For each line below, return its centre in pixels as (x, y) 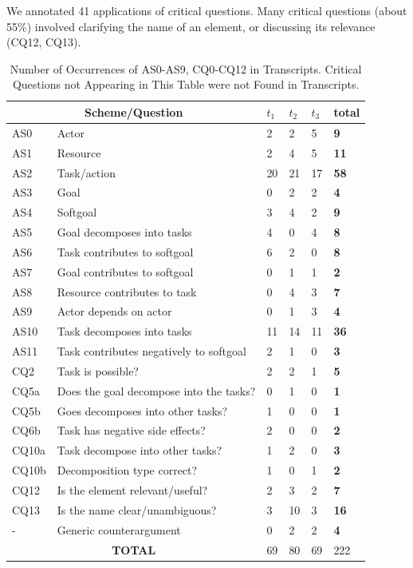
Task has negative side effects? (131, 430)
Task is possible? (98, 370)
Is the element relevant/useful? (132, 490)
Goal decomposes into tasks (124, 232)
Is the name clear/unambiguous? (137, 509)
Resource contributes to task (127, 291)
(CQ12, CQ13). (44, 42)
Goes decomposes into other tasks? (142, 410)
